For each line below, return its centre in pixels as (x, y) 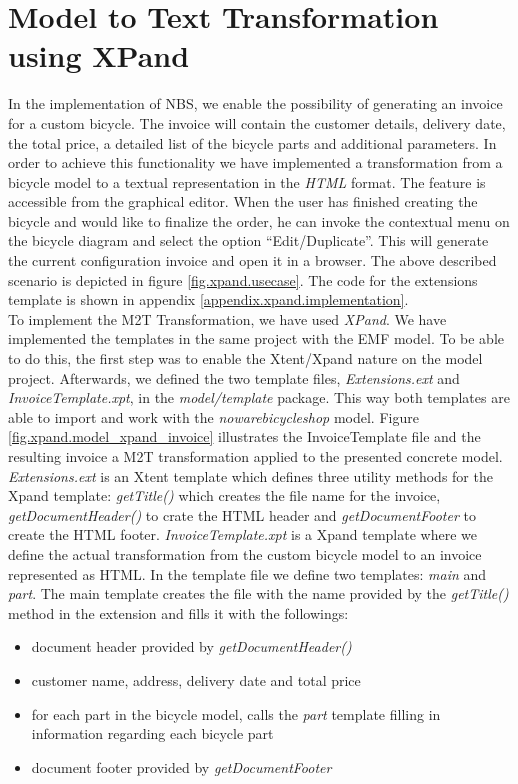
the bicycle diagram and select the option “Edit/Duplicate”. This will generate (248, 240)
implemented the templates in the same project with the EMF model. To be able (256, 338)
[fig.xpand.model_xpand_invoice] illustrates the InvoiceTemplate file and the (244, 436)
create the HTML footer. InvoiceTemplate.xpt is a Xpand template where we (242, 534)
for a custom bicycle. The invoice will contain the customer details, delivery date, (257, 122)
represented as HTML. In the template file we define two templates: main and (247, 573)
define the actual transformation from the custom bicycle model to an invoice (245, 553)
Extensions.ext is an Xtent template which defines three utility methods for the (250, 475)
